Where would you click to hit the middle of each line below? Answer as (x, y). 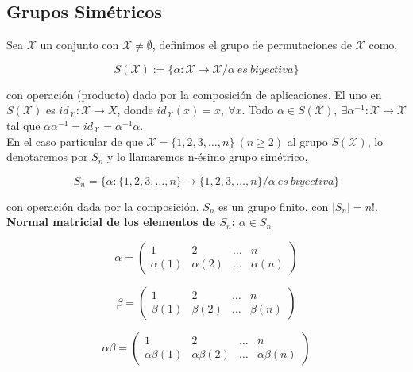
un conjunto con (79, 45)
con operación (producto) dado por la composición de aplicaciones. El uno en (194, 94)
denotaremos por (47, 157)
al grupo (307, 141)
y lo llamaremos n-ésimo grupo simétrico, (208, 157)
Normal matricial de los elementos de (111, 222)
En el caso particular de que (75, 141)
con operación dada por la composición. (103, 206)
